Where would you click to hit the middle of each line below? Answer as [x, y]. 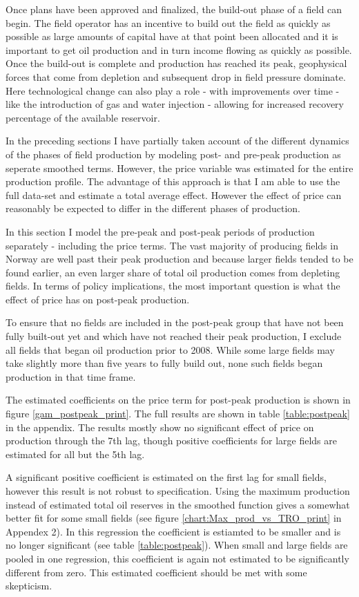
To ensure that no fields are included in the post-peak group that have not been [175, 322]
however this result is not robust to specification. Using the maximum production [178, 491]
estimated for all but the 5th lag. [75, 454]
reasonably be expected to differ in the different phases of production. [153, 208]
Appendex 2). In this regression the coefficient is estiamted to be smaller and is [173, 531]
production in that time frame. [71, 376]
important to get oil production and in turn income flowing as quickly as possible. [179, 49]
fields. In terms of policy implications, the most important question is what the [173, 286]
